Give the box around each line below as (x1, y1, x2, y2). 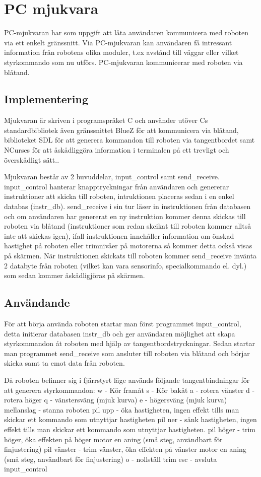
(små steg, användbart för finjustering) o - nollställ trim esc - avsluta (4, 453, 217, 464)
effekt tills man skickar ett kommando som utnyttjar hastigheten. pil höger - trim (4, 424, 256, 434)
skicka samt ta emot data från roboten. (4, 358, 125, 368)
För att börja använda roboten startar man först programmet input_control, (4, 318, 241, 328)
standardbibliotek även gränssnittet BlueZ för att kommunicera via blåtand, (4, 124, 239, 135)
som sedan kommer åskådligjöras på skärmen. (4, 270, 145, 281)
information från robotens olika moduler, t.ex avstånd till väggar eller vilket (4, 47, 239, 57)
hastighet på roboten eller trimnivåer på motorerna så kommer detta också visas (4, 240, 252, 251)
